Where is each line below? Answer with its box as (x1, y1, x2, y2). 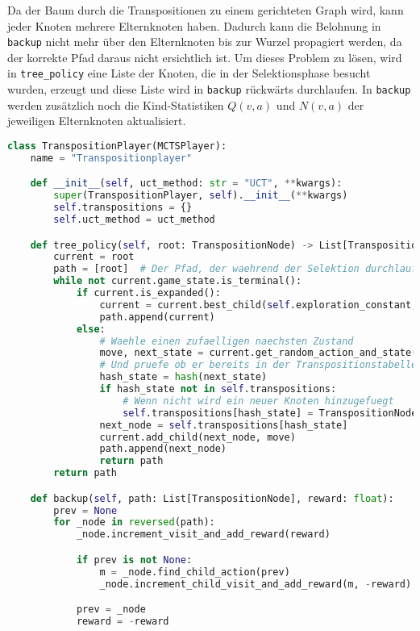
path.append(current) (99, 311, 215, 323)
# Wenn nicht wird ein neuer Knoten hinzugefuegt (123, 395, 394, 407)
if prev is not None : (76, 554, 193, 566)
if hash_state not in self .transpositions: (99, 383, 337, 395)
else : (76, 323, 106, 335)
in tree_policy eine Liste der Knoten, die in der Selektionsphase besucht (7, 65, 371, 81)
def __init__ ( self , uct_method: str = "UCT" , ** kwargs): (30, 178, 343, 190)
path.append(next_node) (99, 443, 227, 455)
